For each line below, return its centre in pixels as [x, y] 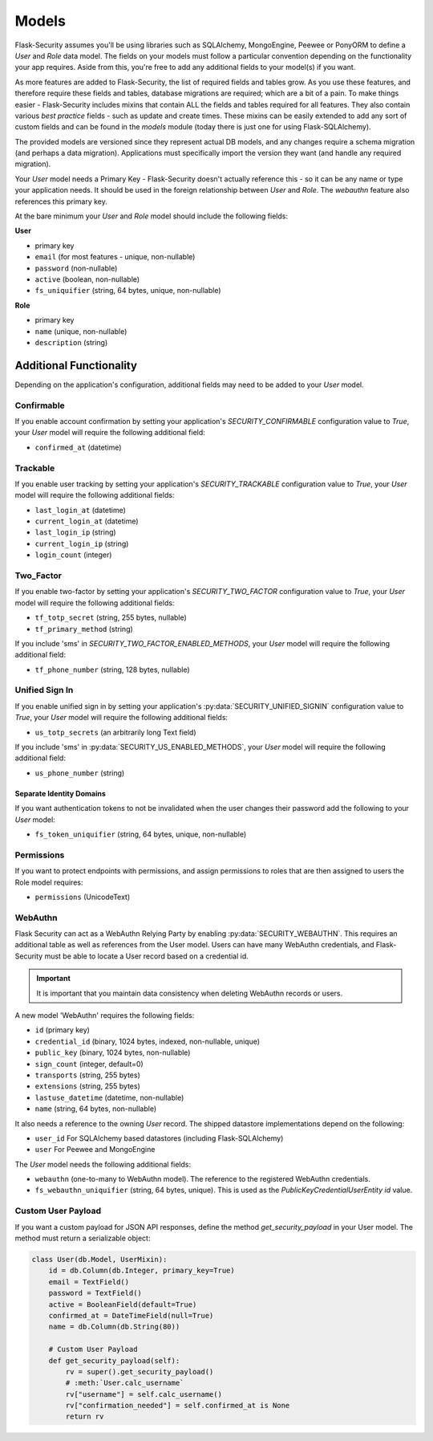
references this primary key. [61, 201]
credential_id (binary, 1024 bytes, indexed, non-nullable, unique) [148, 1041]
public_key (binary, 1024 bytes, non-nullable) [113, 1052]
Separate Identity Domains [60, 793]
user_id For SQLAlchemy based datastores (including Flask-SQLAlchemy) [159, 1138]
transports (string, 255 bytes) [87, 1075]
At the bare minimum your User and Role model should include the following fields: [152, 216]
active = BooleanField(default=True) [123, 1304]
